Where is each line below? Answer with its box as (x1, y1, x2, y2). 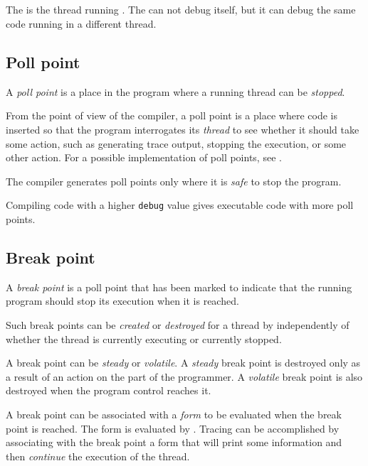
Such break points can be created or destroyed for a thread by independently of (6, 317, 349, 332)
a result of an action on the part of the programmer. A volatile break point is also (6, 369, 363, 384)
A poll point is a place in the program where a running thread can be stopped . (6, 84, 345, 99)
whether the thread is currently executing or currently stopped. (6, 331, 282, 346)
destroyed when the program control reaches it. (6, 383, 211, 398)
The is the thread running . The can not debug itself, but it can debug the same (6, 2, 356, 17)
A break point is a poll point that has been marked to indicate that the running (6, 279, 352, 294)
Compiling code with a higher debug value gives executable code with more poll (6, 197, 354, 212)
